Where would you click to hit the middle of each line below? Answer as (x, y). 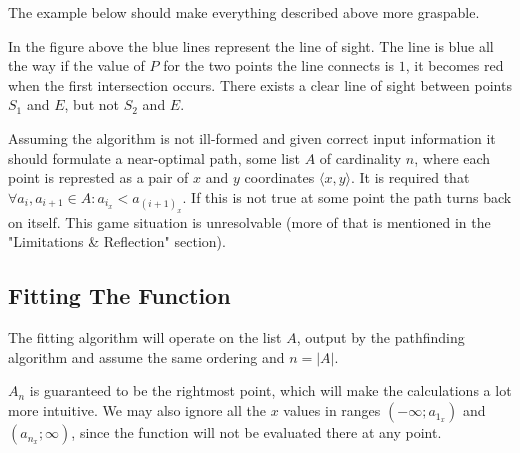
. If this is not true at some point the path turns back (347, 196)
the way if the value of (76, 65)
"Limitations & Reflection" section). (117, 241)
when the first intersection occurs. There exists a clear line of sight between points (260, 84)
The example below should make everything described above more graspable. (244, 12)
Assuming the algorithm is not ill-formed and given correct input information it (252, 137)
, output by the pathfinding (380, 337)
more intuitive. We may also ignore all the (137, 410)
